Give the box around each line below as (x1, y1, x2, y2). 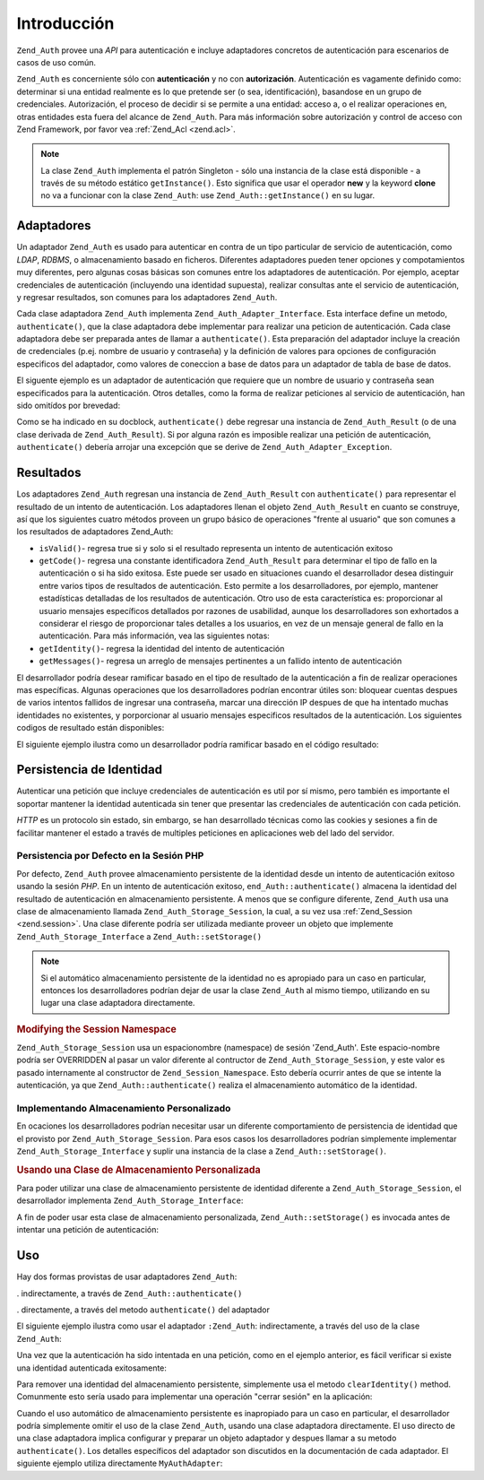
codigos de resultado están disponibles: (16, 723, 165, 733)
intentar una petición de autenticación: (16, 1225, 160, 1235)
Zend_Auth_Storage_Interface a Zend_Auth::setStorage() (16, 930, 263, 941)
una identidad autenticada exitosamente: (16, 1363, 168, 1373)
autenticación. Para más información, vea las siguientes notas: (39, 630, 271, 641)
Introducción (16, 13, 115, 33)
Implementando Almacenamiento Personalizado (16, 1102, 231, 1114)
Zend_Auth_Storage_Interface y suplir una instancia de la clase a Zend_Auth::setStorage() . (16, 1146, 387, 1156)
